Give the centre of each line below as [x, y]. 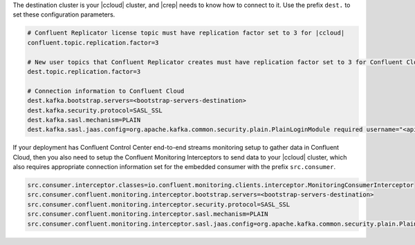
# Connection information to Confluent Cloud [106, 91]
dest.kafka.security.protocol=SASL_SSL [95, 110]
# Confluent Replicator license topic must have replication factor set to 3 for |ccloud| [186, 33]
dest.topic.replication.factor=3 [84, 71]
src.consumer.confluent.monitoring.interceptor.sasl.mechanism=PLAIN [148, 214]
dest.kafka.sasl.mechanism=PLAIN [84, 120]
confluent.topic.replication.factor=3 [93, 42]
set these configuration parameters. [64, 14]
